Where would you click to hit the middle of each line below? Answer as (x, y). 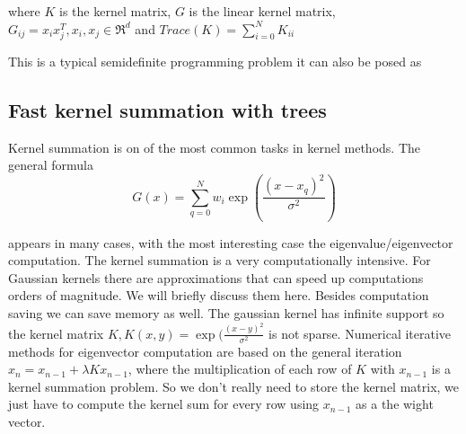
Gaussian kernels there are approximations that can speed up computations (216, 277)
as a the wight (395, 404)
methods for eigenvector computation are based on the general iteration (205, 351)
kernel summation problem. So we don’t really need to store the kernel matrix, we (234, 386)
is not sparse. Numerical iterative (360, 333)
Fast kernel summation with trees (167, 109)
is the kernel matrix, (115, 11)
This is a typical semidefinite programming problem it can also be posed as (215, 61)
